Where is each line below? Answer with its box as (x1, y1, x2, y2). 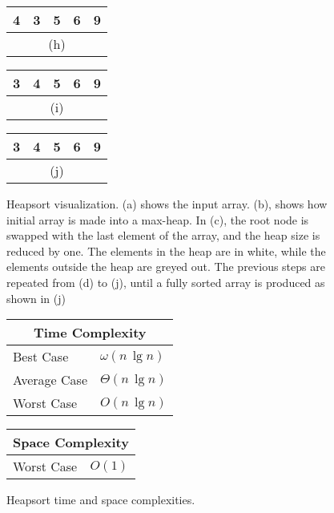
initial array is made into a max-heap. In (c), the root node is (6, 211, 309, 228)
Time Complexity (33, 323, 147, 342)
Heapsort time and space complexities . (6, 491, 195, 508)
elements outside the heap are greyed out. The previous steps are (6, 258, 325, 275)
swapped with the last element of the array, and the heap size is (6, 227, 320, 244)
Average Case (13, 370, 87, 390)
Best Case (13, 347, 69, 366)
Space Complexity (13, 433, 129, 452)
